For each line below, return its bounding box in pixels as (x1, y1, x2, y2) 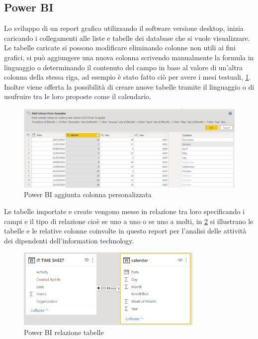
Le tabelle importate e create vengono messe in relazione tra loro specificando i (4, 206, 245, 216)
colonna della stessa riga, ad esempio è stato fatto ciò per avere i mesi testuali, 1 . (4, 72, 251, 82)
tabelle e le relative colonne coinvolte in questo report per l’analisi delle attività (4, 226, 247, 236)
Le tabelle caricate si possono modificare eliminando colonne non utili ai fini (4, 42, 236, 53)
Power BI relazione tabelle (24, 327, 104, 337)
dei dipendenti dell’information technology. (4, 235, 134, 245)
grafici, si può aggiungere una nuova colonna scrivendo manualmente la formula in (4, 52, 254, 62)
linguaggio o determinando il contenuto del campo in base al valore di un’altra (4, 62, 243, 72)
